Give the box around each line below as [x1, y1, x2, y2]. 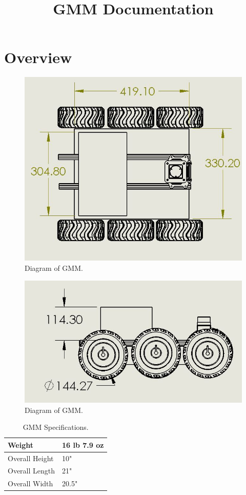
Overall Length [8, 465, 55, 476]
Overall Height [8, 452, 54, 463]
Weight [8, 439, 33, 450]
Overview [4, 47, 72, 68]
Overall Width [8, 478, 53, 489]
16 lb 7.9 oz [62, 439, 104, 450]
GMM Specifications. [23, 422, 89, 432]
